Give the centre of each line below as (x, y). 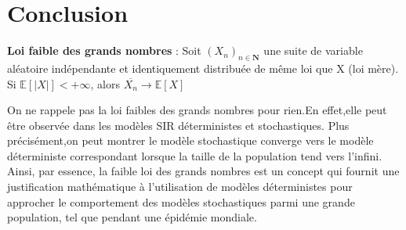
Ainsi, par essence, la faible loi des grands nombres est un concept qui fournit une (203, 171)
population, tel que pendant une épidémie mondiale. (132, 217)
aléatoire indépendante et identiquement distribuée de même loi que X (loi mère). (203, 68)
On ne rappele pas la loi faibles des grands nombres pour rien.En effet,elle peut (197, 110)
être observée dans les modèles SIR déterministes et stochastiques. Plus (178, 125)
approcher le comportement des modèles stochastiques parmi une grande (181, 201)
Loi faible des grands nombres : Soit (104, 50)
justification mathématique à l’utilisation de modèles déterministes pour (180, 187)
